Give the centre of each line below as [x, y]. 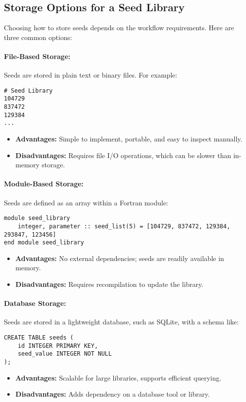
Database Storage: [35, 303]
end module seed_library [44, 243]
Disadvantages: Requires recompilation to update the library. [109, 284]
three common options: [38, 37]
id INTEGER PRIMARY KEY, [58, 346]
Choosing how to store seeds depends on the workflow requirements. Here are [119, 28]
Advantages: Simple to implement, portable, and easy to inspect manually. [129, 139]
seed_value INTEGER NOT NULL [65, 354]
